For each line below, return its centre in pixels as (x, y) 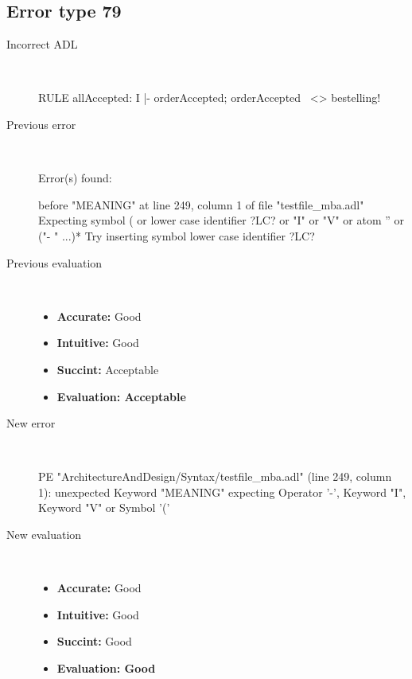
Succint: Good (94, 641)
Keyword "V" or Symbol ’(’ (104, 507)
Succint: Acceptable (108, 369)
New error (31, 423)
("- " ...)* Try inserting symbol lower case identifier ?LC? (177, 235)
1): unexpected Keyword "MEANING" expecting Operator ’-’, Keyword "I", (222, 492)
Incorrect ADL (42, 44)
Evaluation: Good (106, 668)
